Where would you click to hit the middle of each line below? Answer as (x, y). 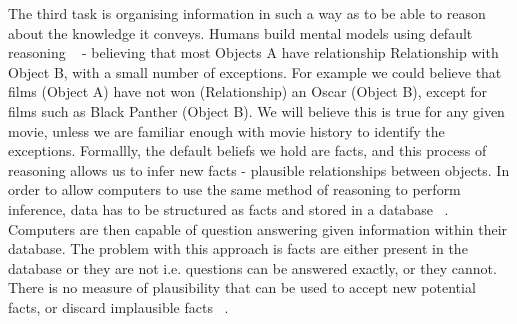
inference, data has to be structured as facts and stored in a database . (228, 208)
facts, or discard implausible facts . (118, 306)
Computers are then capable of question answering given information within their (258, 228)
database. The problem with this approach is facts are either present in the (238, 248)
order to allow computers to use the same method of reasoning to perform (234, 189)
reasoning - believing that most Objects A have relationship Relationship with (253, 52)
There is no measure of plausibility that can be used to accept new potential (242, 287)
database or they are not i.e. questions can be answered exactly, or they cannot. (252, 267)
